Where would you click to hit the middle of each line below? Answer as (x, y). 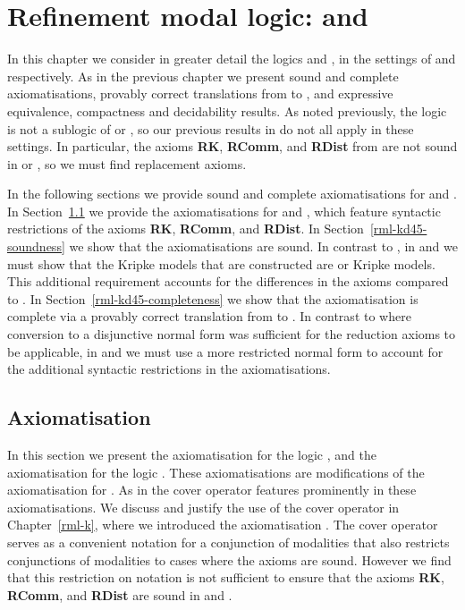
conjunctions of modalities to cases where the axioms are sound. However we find (229, 559)
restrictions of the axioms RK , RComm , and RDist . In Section (186, 229)
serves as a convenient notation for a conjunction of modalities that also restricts (228, 542)
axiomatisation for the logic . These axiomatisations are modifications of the (216, 472)
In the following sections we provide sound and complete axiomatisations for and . (232, 194)
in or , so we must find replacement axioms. (127, 163)
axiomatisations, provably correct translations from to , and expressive (200, 93)
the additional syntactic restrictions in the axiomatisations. (169, 369)
